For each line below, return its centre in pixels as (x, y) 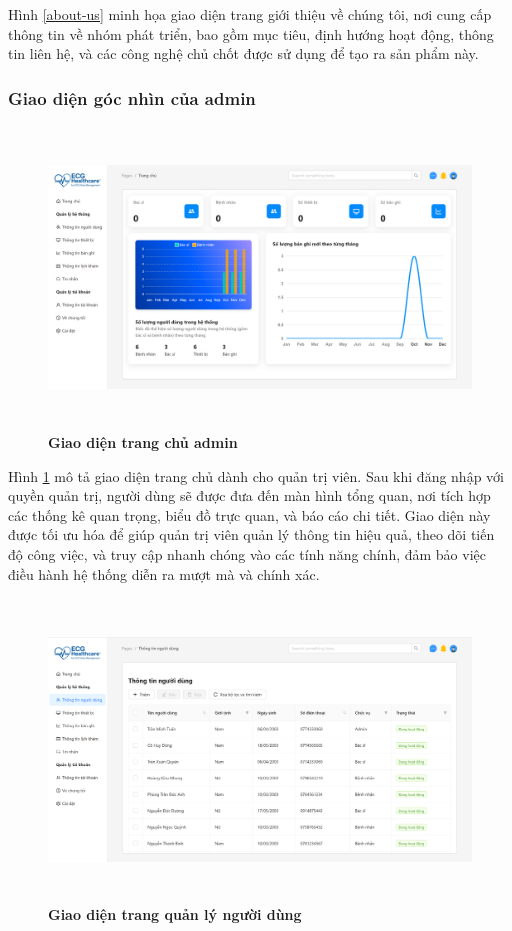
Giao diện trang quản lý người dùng (175, 914)
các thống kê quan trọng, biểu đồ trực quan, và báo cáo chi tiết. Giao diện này (249, 514)
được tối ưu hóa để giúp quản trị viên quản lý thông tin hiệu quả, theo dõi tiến (251, 534)
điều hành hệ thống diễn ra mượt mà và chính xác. (164, 573)
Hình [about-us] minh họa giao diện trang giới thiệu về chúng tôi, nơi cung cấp (250, 14)
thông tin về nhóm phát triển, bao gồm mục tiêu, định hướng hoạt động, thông (251, 33)
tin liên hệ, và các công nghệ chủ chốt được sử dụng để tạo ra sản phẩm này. (243, 53)
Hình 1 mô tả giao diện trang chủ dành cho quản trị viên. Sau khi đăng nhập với (256, 475)
